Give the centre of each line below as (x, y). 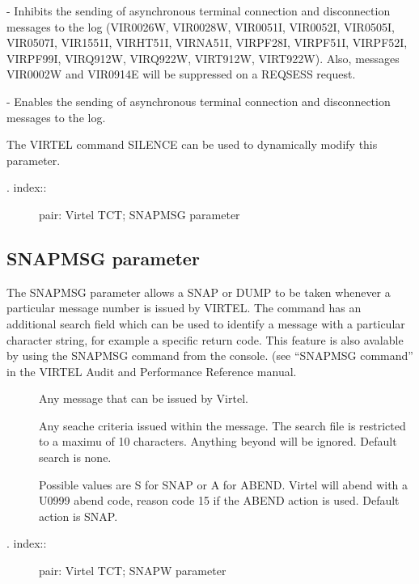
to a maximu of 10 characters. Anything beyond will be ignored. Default (218, 441)
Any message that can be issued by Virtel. (144, 398)
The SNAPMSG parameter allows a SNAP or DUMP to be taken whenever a (199, 292)
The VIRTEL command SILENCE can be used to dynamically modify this (192, 144)
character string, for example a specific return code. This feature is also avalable (205, 339)
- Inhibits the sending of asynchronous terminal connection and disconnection (199, 11)
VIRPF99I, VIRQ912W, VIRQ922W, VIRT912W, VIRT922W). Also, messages (203, 58)
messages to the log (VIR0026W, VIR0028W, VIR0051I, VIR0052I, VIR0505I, (201, 26)
